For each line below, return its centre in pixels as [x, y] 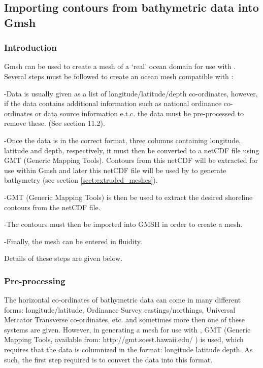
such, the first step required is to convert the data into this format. [108, 359]
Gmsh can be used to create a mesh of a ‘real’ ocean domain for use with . [120, 66]
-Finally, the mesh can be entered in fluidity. [73, 241]
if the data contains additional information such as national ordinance [113, 103]
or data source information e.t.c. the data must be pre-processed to [139, 113]
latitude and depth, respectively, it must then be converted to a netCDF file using [132, 150]
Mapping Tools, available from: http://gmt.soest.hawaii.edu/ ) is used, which [124, 339]
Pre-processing [35, 280]
